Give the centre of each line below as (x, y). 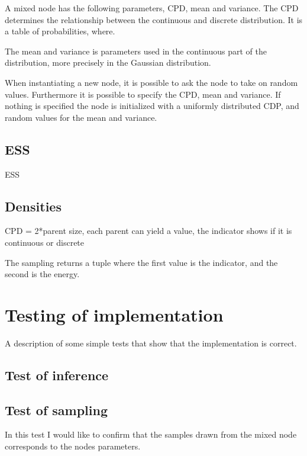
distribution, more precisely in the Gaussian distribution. (108, 62)
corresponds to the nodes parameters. (73, 446)
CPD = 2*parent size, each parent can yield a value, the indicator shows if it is (148, 231)
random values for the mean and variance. (81, 117)
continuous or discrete (45, 242)
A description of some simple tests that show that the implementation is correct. (151, 343)
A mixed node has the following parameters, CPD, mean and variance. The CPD (152, 8)
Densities (33, 206)
